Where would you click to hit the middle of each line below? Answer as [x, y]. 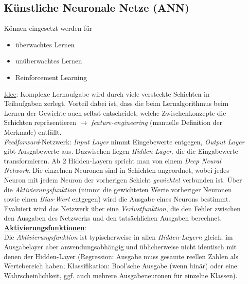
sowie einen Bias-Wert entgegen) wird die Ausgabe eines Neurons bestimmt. [117, 199]
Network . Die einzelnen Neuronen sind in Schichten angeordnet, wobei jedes [116, 170]
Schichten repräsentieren [40, 122]
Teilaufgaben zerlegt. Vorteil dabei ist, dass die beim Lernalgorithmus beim [116, 103]
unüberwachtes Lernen [49, 61]
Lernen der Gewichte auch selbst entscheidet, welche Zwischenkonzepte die [115, 112]
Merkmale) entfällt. [33, 132]
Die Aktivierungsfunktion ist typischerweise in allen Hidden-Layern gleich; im [118, 237]
